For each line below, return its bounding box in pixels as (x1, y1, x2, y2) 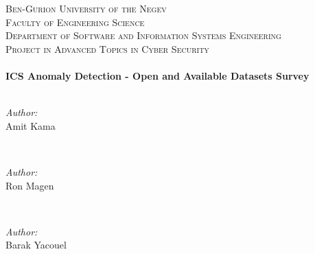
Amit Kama (5, 118, 56, 132)
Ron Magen (5, 178, 54, 192)
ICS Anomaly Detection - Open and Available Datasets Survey (5, 68, 310, 82)
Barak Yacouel (5, 238, 67, 252)
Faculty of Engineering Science (5, 14, 145, 29)
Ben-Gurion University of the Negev (5, 1, 167, 15)
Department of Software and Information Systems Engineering (5, 28, 281, 43)
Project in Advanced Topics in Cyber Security (5, 41, 209, 56)
